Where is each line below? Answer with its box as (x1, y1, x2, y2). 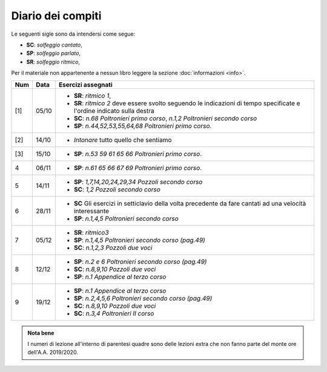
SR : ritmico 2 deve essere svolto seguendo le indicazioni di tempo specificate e (73, 99, 300, 107)
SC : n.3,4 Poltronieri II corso (73, 309, 154, 318)
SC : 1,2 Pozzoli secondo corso (73, 185, 160, 194)
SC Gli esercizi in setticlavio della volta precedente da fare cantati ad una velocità (73, 199, 306, 207)
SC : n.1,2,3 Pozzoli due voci (73, 243, 153, 252)
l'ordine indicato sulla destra (73, 106, 154, 115)
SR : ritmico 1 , (73, 91, 111, 100)
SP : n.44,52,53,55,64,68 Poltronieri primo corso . (73, 122, 212, 130)
